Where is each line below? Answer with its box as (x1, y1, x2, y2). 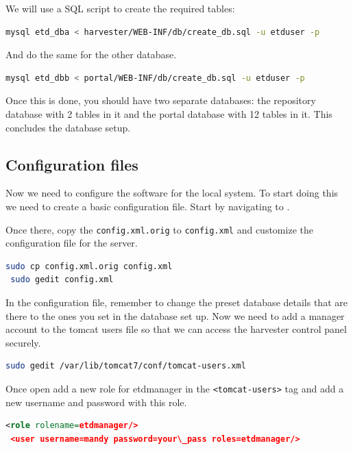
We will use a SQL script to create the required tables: (5, 1, 235, 15)
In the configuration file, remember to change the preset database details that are (5, 295, 348, 309)
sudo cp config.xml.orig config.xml (5, 261, 173, 271)
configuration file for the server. (5, 236, 138, 250)
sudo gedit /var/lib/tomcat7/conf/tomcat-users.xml (5, 361, 246, 371)
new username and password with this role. (5, 395, 187, 409)
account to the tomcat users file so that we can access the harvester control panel (5, 322, 347, 336)
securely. (5, 335, 41, 349)
